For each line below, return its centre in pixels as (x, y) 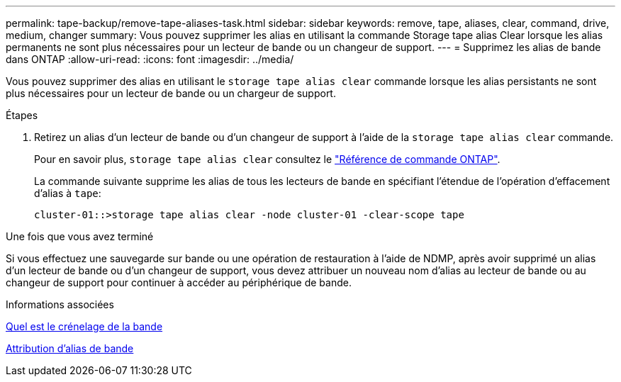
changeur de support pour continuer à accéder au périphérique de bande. (179, 282)
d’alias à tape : (68, 193)
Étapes (22, 115)
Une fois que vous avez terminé (80, 236)
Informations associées (60, 304)
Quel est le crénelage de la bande (84, 326)
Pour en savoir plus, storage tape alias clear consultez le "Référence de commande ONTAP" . (267, 159)
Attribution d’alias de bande (70, 348)
